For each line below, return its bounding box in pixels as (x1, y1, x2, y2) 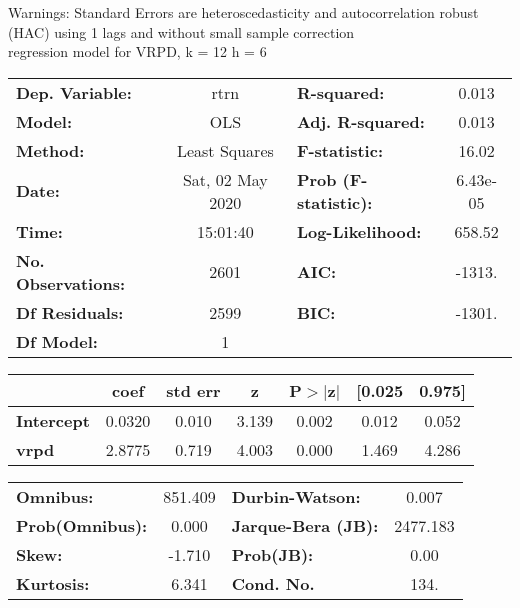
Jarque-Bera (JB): (231, 513, 379, 537)
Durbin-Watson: (231, 484, 361, 508)
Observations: (16, 271, 126, 295)
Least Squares (176, 138, 274, 162)
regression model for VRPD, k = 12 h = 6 (8, 41, 267, 62)
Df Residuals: (16, 300, 124, 324)
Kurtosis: (16, 571, 90, 595)
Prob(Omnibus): (16, 513, 148, 537)
